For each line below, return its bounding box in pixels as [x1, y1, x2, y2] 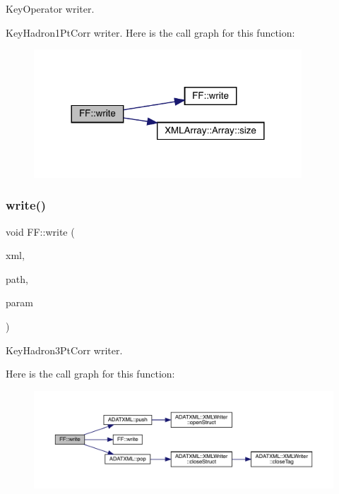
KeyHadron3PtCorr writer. [6, 342, 123, 357]
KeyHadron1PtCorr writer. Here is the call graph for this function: [6, 25, 295, 40]
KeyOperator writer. [6, 1, 95, 16]
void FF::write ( [6, 224, 75, 239]
